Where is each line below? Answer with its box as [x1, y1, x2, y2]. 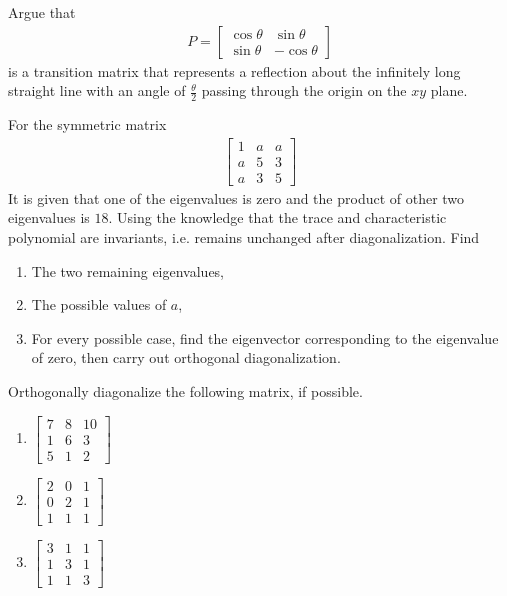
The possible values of [31, 294, 167, 315]
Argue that [8, 2, 76, 22]
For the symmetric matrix [8, 114, 167, 135]
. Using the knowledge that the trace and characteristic [108, 207, 447, 228]
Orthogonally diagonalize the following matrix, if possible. [8, 380, 363, 401]
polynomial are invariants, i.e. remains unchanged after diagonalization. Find [8, 226, 480, 247]
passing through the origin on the [201, 80, 407, 101]
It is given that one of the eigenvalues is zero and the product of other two [8, 187, 465, 208]
